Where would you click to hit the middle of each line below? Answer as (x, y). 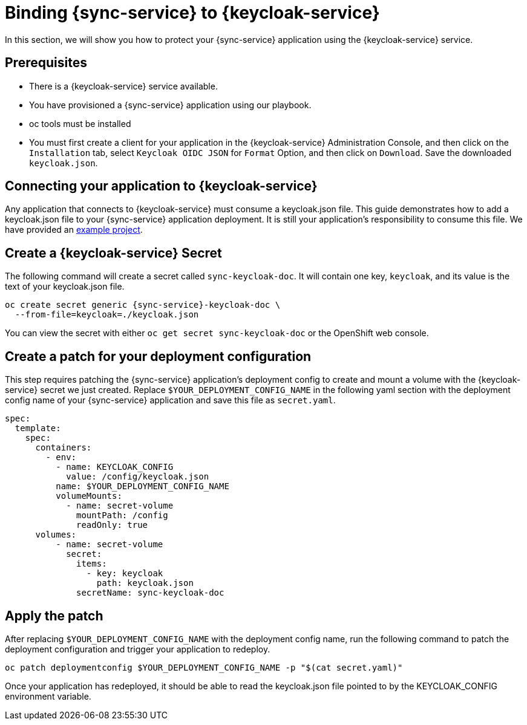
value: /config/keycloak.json (138, 477)
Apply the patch (54, 616)
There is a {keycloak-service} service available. (123, 86)
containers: (64, 448)
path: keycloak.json (145, 583)
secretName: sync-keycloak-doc (150, 593)
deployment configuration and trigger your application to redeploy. (138, 649)
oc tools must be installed (80, 123)
